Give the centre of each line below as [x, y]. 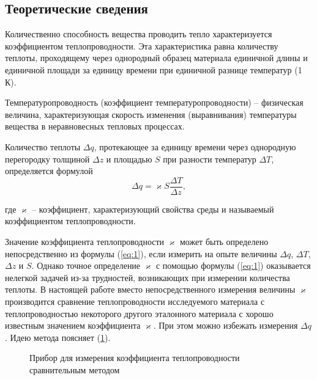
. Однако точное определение [86, 265]
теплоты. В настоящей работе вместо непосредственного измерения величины [150, 289]
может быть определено [224, 241]
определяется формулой [49, 171]
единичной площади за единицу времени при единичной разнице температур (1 [154, 69]
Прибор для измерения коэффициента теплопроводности [135, 358]
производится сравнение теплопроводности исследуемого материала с [135, 301]
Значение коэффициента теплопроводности [85, 241]
